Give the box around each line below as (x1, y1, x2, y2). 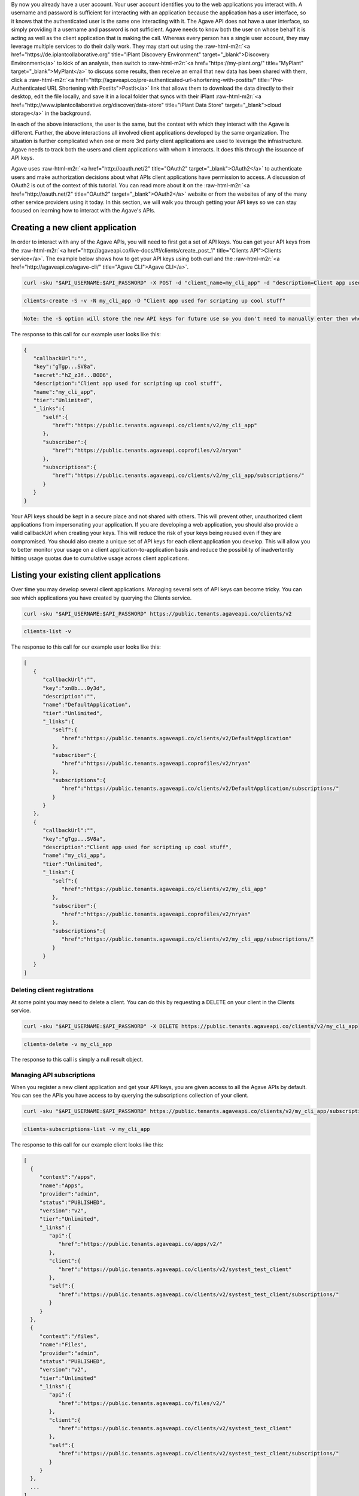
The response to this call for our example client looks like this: (11, 1141, 164, 1148)
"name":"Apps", (39, 1182, 84, 1189)
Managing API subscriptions (11, 1071, 96, 1080)
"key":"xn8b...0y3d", (42, 685, 106, 691)
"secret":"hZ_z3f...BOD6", (33, 372, 112, 378)
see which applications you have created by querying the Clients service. (11, 594, 192, 601)
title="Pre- (257, 76, 284, 83)
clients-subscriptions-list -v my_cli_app (23, 1126, 150, 1132)
